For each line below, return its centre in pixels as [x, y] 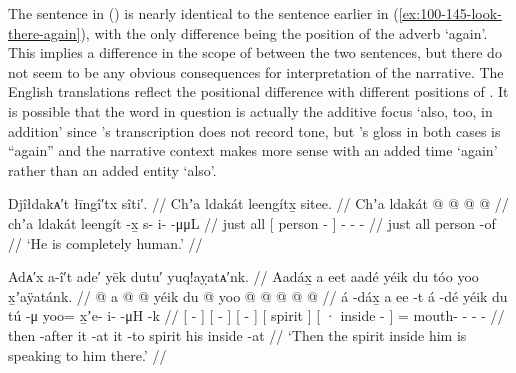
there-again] [44, 32]
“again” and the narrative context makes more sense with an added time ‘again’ [253, 150]
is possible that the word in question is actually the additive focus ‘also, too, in [250, 110]
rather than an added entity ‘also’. [112, 169]
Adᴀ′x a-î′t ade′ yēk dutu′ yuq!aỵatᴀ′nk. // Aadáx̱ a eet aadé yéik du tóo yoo [243, 276]
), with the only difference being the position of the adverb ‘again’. [284, 32]
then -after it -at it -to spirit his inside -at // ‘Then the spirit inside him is [237, 334]
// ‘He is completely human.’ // [105, 242]
